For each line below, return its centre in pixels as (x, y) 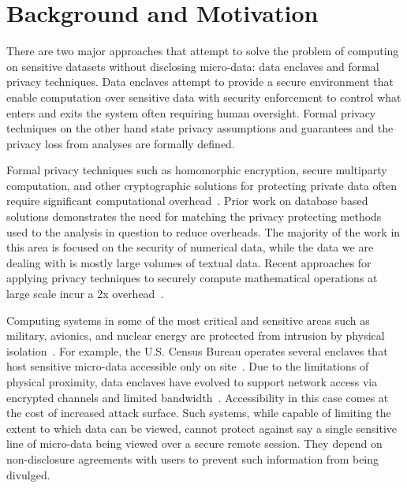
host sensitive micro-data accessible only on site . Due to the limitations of (188, 366)
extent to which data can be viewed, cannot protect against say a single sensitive (202, 428)
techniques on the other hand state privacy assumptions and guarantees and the (200, 128)
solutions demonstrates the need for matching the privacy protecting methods (194, 216)
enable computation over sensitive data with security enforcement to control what (204, 97)
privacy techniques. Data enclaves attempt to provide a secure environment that (200, 82)
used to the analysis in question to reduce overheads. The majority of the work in (203, 231)
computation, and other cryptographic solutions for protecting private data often (202, 185)
